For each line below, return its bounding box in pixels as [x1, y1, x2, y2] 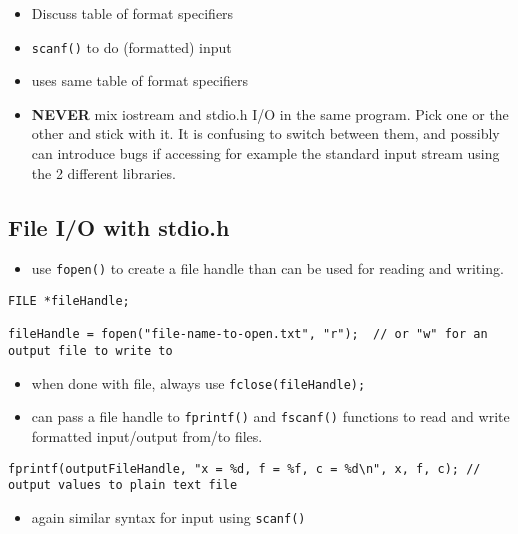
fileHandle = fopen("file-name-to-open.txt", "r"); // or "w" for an [8, 327, 488, 342]
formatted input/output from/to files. [31, 426, 263, 447]
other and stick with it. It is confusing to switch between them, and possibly [31, 123, 500, 144]
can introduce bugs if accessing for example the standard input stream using [31, 143, 500, 164]
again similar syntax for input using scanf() [31, 506, 306, 527]
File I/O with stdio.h [8, 211, 230, 242]
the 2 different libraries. [31, 162, 176, 183]
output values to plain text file [8, 478, 238, 493]
